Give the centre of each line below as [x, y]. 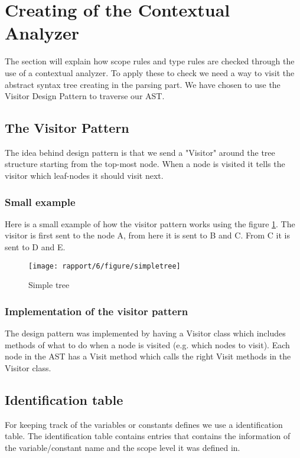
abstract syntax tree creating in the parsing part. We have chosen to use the [143, 84]
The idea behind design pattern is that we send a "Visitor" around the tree [140, 152]
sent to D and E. [35, 247]
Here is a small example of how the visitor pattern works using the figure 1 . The [150, 223]
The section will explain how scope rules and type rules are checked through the [150, 61]
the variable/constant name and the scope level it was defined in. [123, 447]
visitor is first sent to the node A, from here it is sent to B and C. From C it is [147, 235]
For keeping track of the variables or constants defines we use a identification [144, 424]
